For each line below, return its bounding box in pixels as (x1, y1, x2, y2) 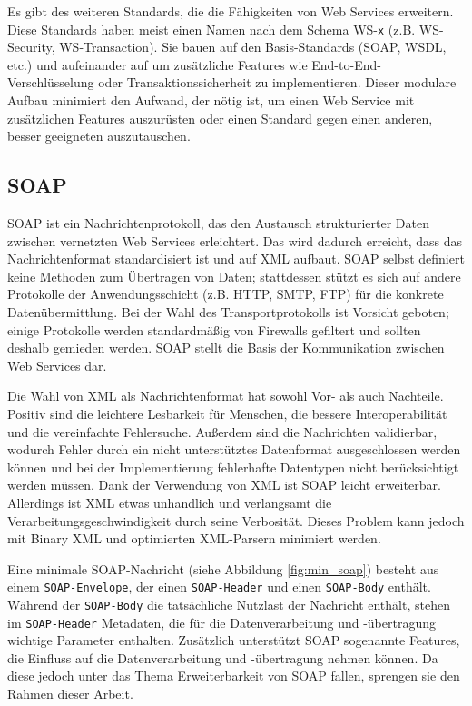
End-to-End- (311, 55, 381, 74)
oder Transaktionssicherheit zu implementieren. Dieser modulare (98, 73, 457, 92)
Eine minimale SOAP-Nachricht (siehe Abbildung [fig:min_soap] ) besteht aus (7, 559, 439, 578)
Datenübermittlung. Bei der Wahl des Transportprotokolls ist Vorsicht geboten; (7, 302, 449, 321)
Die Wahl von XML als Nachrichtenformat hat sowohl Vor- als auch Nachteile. (7, 386, 444, 405)
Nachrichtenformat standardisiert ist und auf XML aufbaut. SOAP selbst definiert (7, 249, 465, 268)
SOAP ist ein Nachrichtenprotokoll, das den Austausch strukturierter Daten (7, 214, 429, 233)
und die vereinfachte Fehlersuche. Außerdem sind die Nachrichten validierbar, (7, 422, 438, 441)
